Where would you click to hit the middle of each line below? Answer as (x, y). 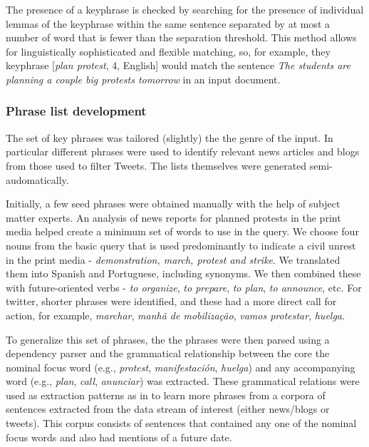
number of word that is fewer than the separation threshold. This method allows (181, 37)
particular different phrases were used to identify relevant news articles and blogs (183, 151)
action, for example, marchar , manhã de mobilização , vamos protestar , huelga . (175, 315)
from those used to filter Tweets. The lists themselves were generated (156, 165)
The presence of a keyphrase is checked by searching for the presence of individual (185, 9)
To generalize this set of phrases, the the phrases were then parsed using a (168, 339)
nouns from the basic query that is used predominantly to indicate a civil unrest (181, 245)
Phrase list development (76, 111)
